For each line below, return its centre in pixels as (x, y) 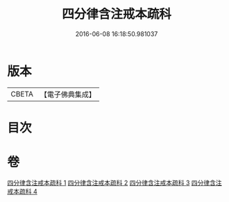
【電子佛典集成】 (68, 94)
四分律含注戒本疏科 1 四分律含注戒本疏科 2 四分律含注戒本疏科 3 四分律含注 (114, 183)
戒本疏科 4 (22, 191)
